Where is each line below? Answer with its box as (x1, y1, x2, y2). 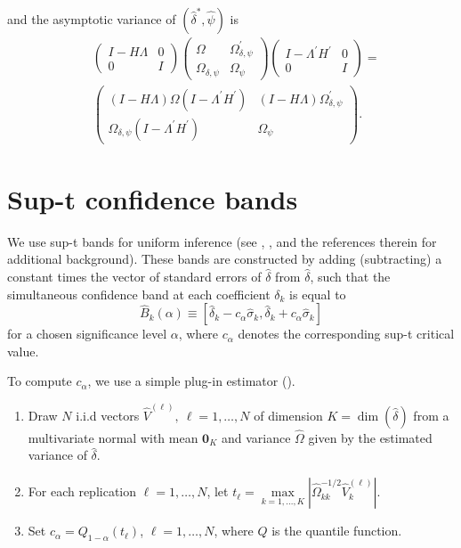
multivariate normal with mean (28, 428, 198, 446)
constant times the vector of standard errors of (7, 267, 262, 286)
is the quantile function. (271, 521, 402, 540)
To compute (7, 372, 72, 390)
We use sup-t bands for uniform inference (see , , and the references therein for (7, 232, 437, 250)
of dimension (254, 405, 323, 424)
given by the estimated (308, 428, 433, 446)
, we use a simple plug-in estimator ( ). (87, 372, 295, 390)
